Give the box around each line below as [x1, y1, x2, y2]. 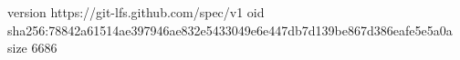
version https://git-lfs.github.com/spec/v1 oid [7, 3, 265, 21]
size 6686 [7, 38, 57, 57]
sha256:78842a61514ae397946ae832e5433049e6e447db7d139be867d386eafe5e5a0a [7, 20, 453, 39]
